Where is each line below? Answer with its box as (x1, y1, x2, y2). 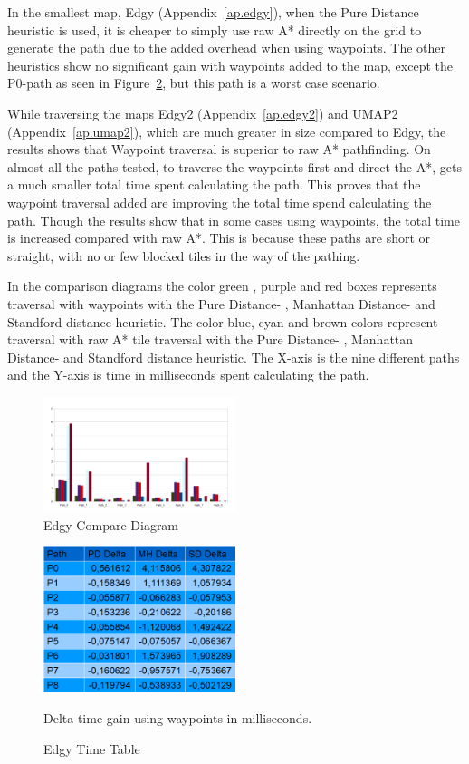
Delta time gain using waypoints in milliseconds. (43, 708, 312, 727)
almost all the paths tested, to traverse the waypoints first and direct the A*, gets (7, 157, 462, 176)
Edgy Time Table (43, 739, 140, 758)
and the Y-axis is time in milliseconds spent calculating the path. (7, 365, 369, 384)
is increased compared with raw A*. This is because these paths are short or (7, 228, 431, 247)
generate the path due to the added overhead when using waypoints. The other (7, 38, 446, 57)
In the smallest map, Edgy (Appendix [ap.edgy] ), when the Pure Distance (7, 3, 419, 21)
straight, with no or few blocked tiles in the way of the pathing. (7, 246, 360, 265)
